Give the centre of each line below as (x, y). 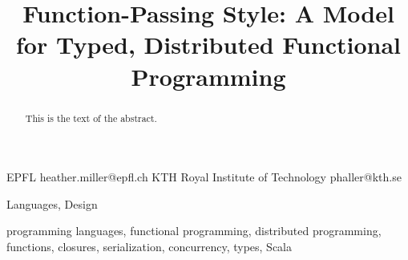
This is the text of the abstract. (91, 118)
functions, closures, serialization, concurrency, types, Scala (149, 246)
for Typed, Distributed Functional (208, 45)
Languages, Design (52, 203)
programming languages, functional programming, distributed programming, (194, 231)
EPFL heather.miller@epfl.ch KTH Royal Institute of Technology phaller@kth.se (204, 177)
